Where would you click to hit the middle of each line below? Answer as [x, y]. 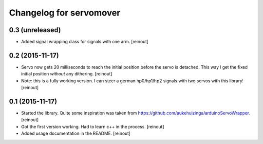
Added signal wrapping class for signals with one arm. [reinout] [85, 42]
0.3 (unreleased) [35, 30]
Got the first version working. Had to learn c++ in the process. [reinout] [93, 126]
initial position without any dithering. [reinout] [67, 74]
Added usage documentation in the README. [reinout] [76, 133]
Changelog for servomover [65, 13]
